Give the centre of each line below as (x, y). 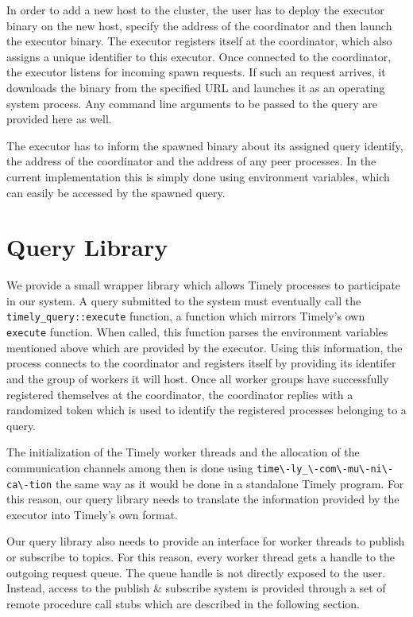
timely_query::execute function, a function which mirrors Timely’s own (186, 316)
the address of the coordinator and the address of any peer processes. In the (191, 161)
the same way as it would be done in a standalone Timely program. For (230, 483)
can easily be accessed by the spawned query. (116, 192)
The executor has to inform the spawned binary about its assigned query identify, (205, 145)
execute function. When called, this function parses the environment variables (197, 332)
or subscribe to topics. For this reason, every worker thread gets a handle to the (201, 557)
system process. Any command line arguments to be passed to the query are (192, 103)
